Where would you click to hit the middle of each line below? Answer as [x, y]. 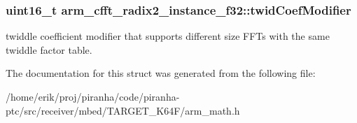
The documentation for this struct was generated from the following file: [161, 73]
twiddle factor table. [49, 49]
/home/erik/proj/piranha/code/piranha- [93, 96]
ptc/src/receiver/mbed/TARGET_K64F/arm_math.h [123, 110]
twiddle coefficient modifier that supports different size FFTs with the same [168, 36]
